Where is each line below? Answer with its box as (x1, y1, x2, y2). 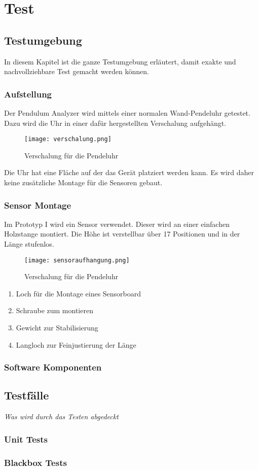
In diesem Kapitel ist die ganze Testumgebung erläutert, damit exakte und (4, 56, 236, 66)
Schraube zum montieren (16, 305, 93, 316)
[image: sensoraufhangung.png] (24, 256, 130, 264)
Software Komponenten (4, 361, 102, 374)
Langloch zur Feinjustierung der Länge (16, 339, 136, 350)
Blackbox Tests (4, 456, 67, 468)
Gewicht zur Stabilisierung (16, 322, 98, 333)
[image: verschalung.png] (24, 136, 112, 143)
